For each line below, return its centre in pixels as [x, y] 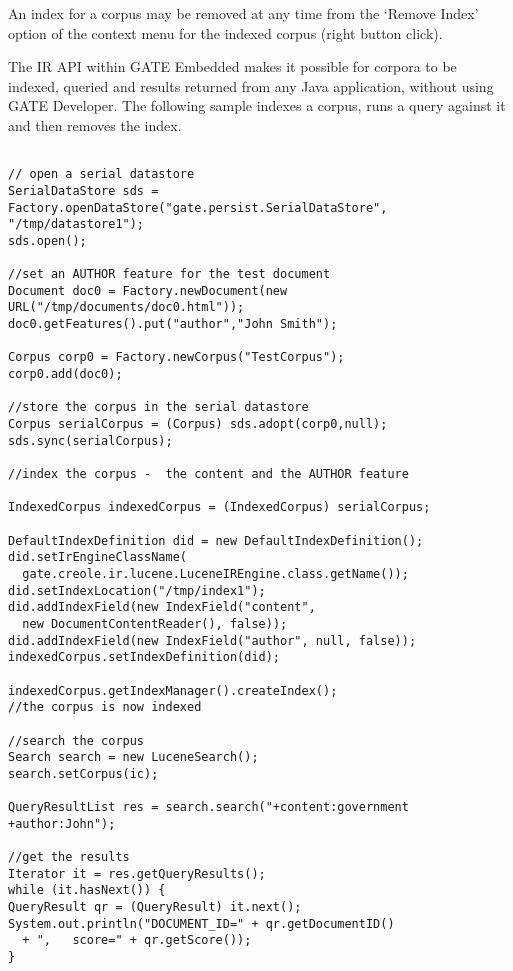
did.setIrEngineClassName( [97, 557]
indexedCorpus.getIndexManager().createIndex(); [173, 690]
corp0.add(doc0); [65, 374]
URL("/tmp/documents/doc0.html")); [126, 307]
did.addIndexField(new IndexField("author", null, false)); [212, 640]
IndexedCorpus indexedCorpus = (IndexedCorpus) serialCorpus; [219, 507]
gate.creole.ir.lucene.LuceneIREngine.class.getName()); [215, 573]
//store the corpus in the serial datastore [158, 407]
